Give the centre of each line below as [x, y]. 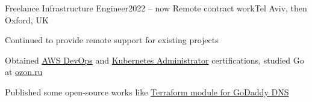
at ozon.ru [24, 72]
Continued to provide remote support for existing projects [112, 40]
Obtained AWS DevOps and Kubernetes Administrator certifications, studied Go [154, 60]
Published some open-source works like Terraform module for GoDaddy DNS [147, 91]
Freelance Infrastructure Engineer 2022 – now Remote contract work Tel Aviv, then [156, 8]
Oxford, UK [27, 19]
